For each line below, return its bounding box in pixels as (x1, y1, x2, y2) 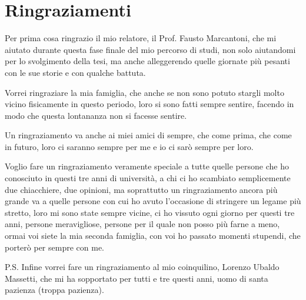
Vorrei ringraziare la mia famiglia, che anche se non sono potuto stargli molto (5, 86, 284, 98)
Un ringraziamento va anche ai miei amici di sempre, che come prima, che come (5, 129, 292, 141)
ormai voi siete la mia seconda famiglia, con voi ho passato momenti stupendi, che (5, 229, 301, 242)
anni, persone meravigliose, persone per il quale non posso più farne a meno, (5, 218, 280, 230)
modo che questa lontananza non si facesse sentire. (5, 109, 187, 121)
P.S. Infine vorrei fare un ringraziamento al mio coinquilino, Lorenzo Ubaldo (5, 261, 280, 273)
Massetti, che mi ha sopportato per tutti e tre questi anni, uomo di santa (5, 272, 268, 284)
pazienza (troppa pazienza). (5, 284, 104, 296)
